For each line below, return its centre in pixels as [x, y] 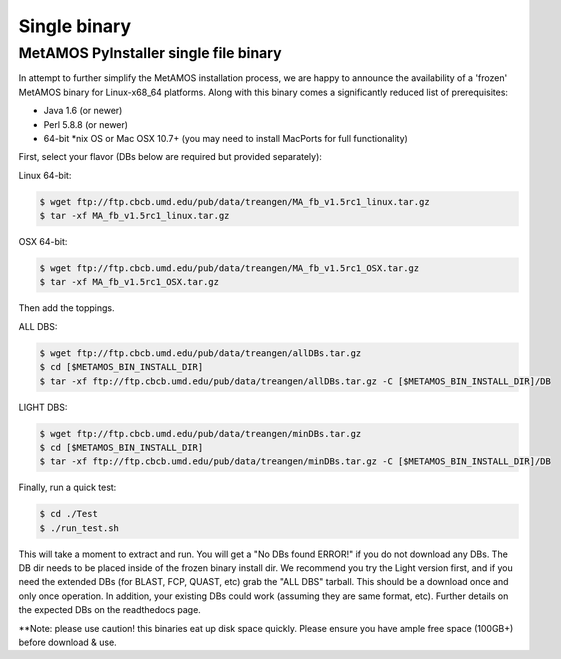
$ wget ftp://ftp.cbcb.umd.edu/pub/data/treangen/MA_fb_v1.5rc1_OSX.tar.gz [229, 268]
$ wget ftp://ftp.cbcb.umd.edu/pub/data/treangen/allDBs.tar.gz [200, 353]
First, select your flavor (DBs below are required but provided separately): [170, 157]
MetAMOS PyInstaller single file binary [150, 53]
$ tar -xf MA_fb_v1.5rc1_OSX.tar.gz [129, 282]
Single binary [75, 26]
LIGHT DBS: [43, 407]
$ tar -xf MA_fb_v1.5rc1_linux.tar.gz [134, 216]
